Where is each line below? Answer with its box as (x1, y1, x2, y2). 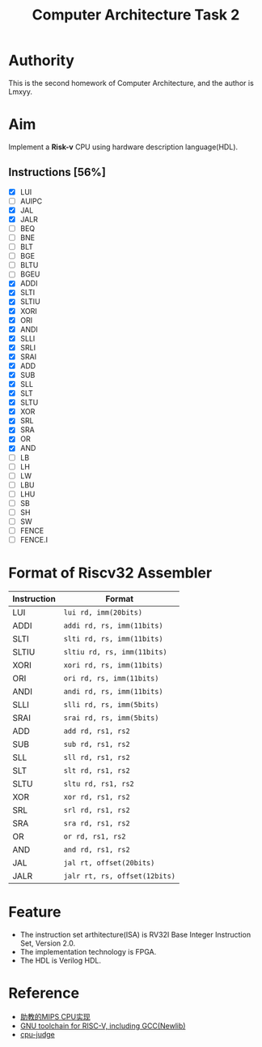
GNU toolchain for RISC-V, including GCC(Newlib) (19, 1020, 186, 1031)
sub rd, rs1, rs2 (63, 740, 131, 749)
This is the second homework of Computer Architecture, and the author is (8, 78, 255, 88)
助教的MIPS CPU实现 (19, 1011, 91, 1021)
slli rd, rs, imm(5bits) (63, 700, 159, 710)
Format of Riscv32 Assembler (8, 564, 213, 582)
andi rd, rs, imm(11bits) (63, 687, 163, 697)
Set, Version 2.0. (19, 938, 75, 948)
